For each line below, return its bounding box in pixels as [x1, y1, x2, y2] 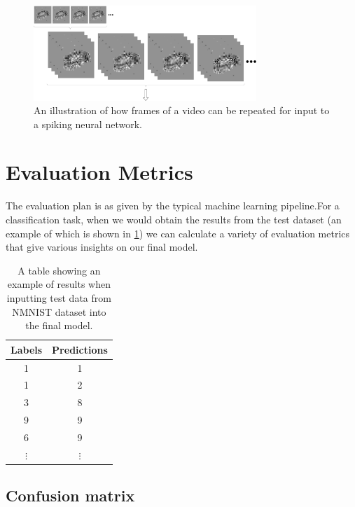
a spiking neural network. [34, 116, 142, 131]
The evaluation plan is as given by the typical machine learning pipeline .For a [6, 198, 340, 213]
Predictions [52, 342, 108, 356]
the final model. [25, 318, 93, 333]
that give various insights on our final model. [6, 239, 198, 254]
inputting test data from [6, 290, 111, 305]
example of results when [7, 277, 111, 291]
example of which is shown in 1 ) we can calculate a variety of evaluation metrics [6, 225, 350, 240]
